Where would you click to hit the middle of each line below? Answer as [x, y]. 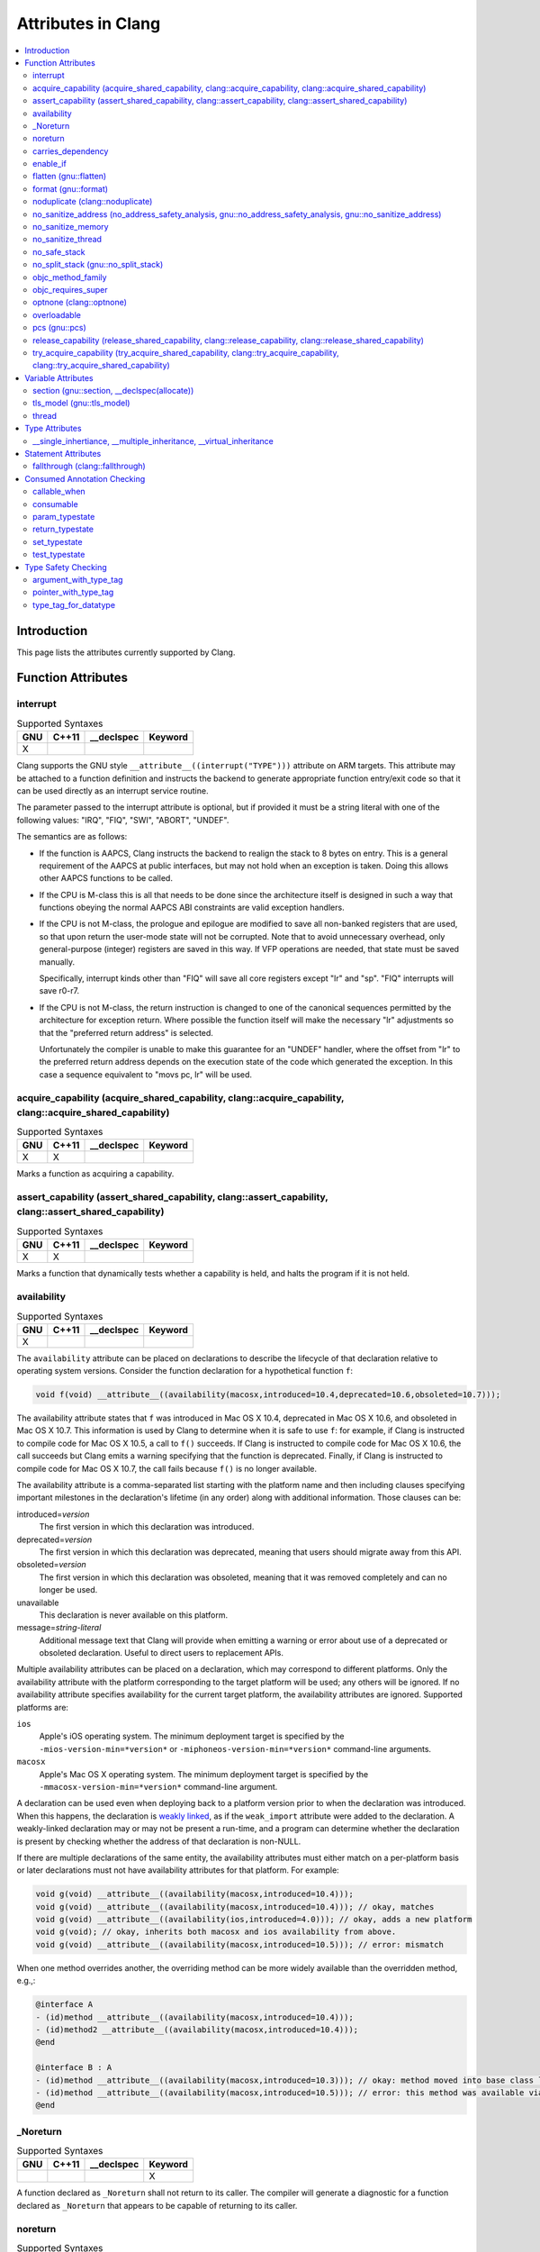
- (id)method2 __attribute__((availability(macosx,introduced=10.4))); [197, 2030]
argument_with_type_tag [78, 579]
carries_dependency [71, 151]
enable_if [49, 164]
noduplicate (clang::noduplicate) [93, 202]
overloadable [57, 314]
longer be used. [68, 1590]
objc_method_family [70, 277]
